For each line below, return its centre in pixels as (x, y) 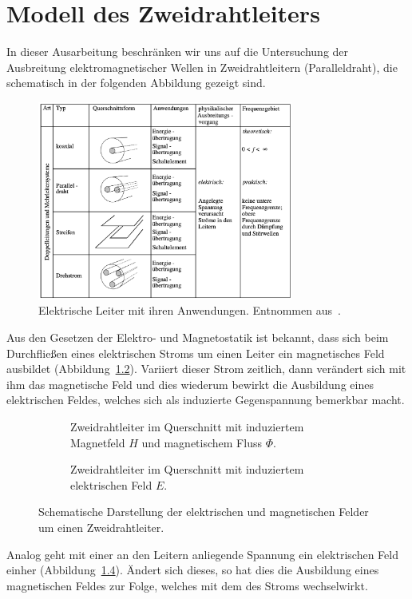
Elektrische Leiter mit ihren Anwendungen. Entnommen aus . (190, 310)
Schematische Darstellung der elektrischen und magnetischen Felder (204, 512)
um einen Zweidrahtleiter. (101, 527)
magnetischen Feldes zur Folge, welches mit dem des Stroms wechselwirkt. (187, 585)
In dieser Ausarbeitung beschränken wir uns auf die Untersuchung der (178, 52)
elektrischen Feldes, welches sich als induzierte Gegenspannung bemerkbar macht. (206, 400)
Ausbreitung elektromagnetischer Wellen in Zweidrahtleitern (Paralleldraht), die (202, 67)
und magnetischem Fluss (202, 442)
